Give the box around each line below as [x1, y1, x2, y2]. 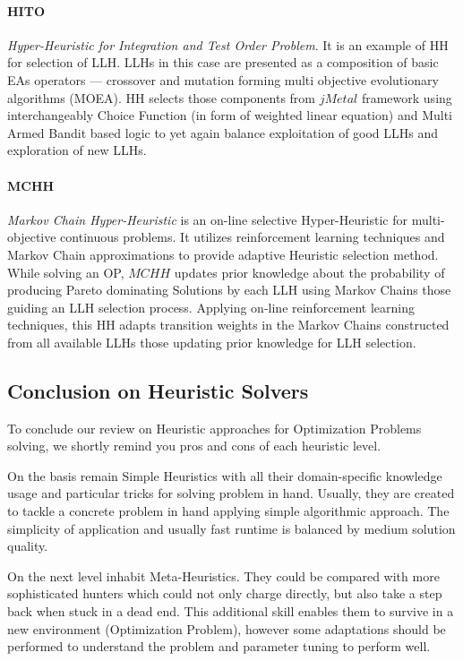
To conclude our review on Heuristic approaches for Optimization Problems [7, 418, 422, 437]
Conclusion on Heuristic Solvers [7, 376, 309, 404]
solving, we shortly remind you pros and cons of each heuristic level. [7, 436, 382, 455]
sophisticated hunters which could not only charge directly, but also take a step [7, 584, 442, 603]
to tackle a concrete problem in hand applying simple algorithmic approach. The [7, 502, 450, 520]
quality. [7, 537, 48, 555]
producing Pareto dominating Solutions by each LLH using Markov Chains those [7, 280, 451, 299]
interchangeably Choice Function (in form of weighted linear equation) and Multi [7, 106, 452, 124]
